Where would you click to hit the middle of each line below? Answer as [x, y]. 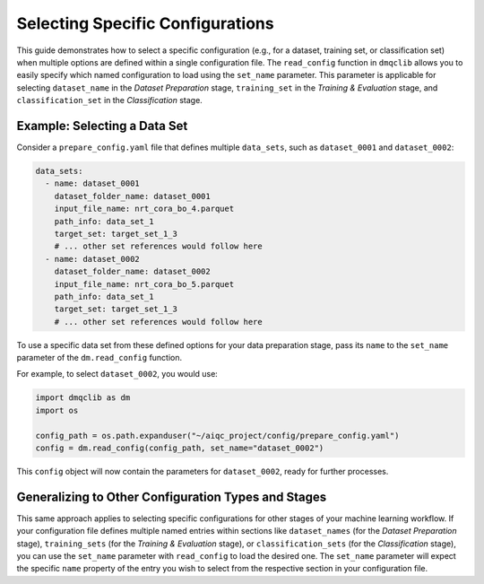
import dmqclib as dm [83, 398]
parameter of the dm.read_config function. [99, 358]
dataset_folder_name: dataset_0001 [132, 196]
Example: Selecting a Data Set [102, 126]
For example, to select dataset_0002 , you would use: [117, 374]
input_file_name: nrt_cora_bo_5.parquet [144, 284]
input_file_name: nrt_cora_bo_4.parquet [144, 209]
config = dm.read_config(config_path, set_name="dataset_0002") [180, 448]
